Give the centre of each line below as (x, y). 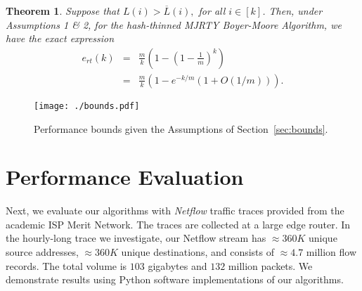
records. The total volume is (66, 265)
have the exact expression (60, 38)
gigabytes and (177, 265)
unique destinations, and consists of (198, 252)
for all (212, 11)
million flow (331, 252)
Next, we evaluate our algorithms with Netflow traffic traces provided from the (175, 211)
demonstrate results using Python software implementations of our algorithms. (175, 279)
